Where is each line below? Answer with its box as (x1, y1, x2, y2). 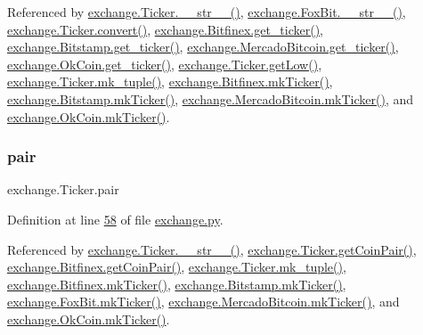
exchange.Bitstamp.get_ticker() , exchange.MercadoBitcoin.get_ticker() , (7, 37, 399, 56)
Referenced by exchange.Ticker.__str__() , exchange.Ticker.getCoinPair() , (7, 240, 417, 258)
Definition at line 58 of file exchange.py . (7, 209, 224, 228)
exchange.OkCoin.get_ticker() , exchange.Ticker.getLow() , (7, 54, 322, 73)
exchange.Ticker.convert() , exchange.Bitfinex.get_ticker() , (7, 20, 324, 38)
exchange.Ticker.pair (7, 180, 119, 199)
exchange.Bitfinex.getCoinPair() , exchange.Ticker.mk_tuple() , (7, 257, 346, 276)
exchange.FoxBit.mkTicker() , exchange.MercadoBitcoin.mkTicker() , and (7, 292, 400, 311)
